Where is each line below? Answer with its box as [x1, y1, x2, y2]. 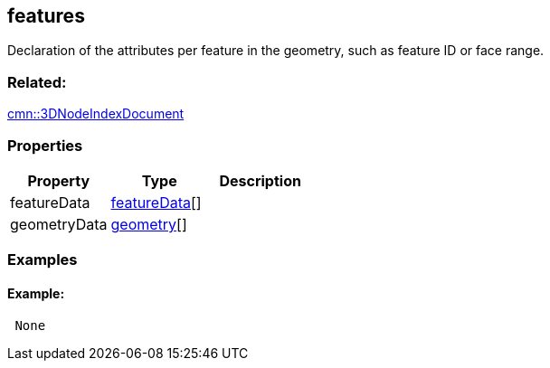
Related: [7, 72, 67, 91]
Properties [7, 136, 83, 155]
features [7, 5, 85, 27]
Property [27, 171, 90, 190]
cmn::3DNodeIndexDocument [7, 106, 185, 122]
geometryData [10, 214, 108, 233]
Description [219, 171, 301, 190]
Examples [7, 250, 78, 269]
